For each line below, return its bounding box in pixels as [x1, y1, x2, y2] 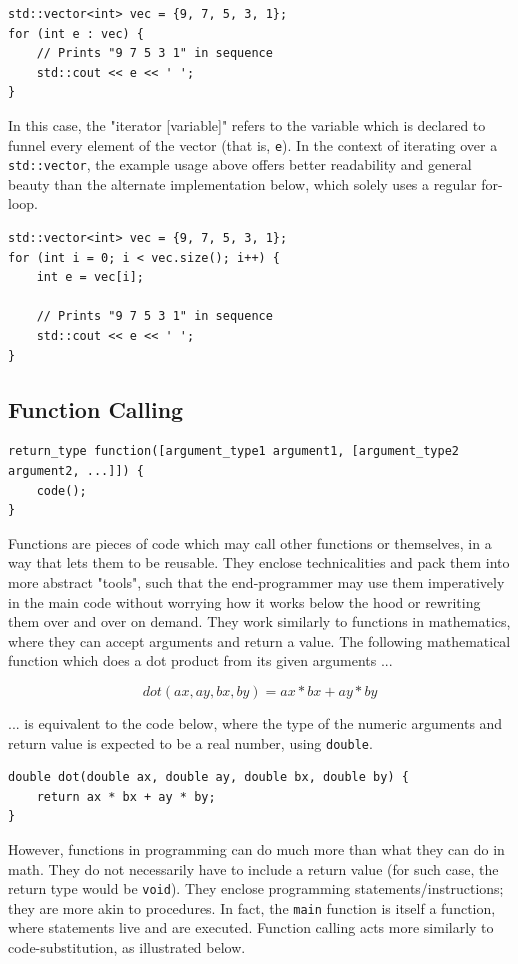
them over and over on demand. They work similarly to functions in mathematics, [8, 611, 511, 632]
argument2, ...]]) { [8, 464, 145, 479]
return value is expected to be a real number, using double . [8, 732, 373, 753]
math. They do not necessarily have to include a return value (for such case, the [8, 858, 499, 879]
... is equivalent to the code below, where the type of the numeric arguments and [8, 712, 503, 733]
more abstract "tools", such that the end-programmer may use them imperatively [8, 571, 505, 592]
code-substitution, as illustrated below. [8, 937, 246, 958]
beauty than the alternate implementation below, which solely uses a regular [8, 173, 477, 194]
